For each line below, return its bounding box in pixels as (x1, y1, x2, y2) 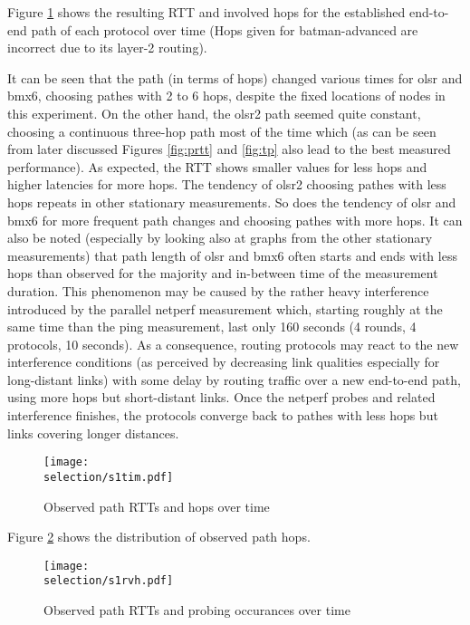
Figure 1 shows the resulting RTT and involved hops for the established (7, 3, 406, 21)
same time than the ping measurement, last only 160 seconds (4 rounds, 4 (7, 317, 417, 336)
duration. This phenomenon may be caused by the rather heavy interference (7, 281, 429, 300)
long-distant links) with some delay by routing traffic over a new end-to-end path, (7, 370, 461, 389)
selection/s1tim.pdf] (43, 470, 174, 484)
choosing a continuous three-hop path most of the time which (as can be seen (7, 121, 436, 140)
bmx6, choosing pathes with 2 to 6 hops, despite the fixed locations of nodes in (7, 86, 446, 105)
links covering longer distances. (7, 423, 179, 442)
